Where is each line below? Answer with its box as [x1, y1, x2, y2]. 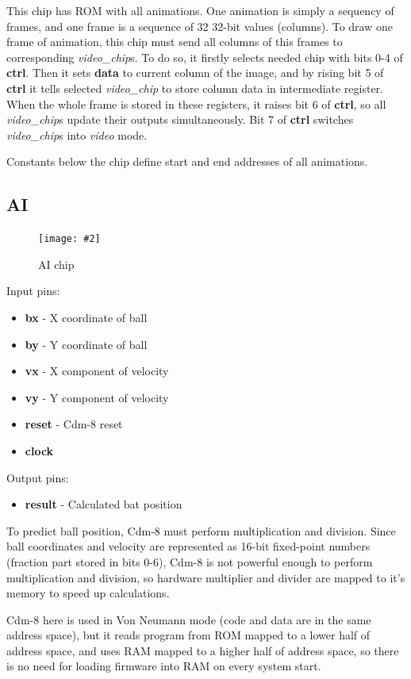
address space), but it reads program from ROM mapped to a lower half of [6, 627, 371, 643]
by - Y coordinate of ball [25, 336, 148, 352]
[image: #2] [38, 233, 101, 245]
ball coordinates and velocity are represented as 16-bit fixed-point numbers [6, 538, 371, 554]
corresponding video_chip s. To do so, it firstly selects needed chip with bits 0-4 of [6, 48, 403, 65]
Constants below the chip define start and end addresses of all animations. [6, 153, 368, 170]
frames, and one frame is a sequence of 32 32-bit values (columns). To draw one [6, 17, 393, 34]
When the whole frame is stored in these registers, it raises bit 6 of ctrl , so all [6, 95, 386, 112]
